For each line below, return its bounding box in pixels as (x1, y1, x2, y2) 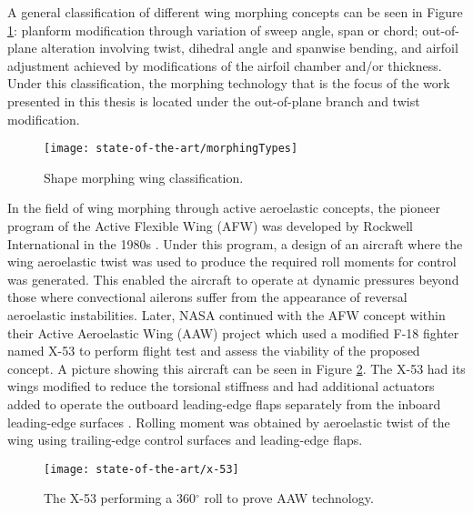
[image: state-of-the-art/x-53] (44, 462, 239, 476)
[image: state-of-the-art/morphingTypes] (44, 142, 298, 156)
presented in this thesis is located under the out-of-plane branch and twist (7, 91, 420, 110)
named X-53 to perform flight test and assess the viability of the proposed (7, 341, 420, 360)
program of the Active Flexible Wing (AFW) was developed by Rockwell (7, 216, 413, 235)
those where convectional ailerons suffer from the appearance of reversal (7, 287, 408, 307)
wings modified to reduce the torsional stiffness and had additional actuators (7, 377, 435, 396)
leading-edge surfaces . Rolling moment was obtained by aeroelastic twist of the (7, 412, 450, 431)
